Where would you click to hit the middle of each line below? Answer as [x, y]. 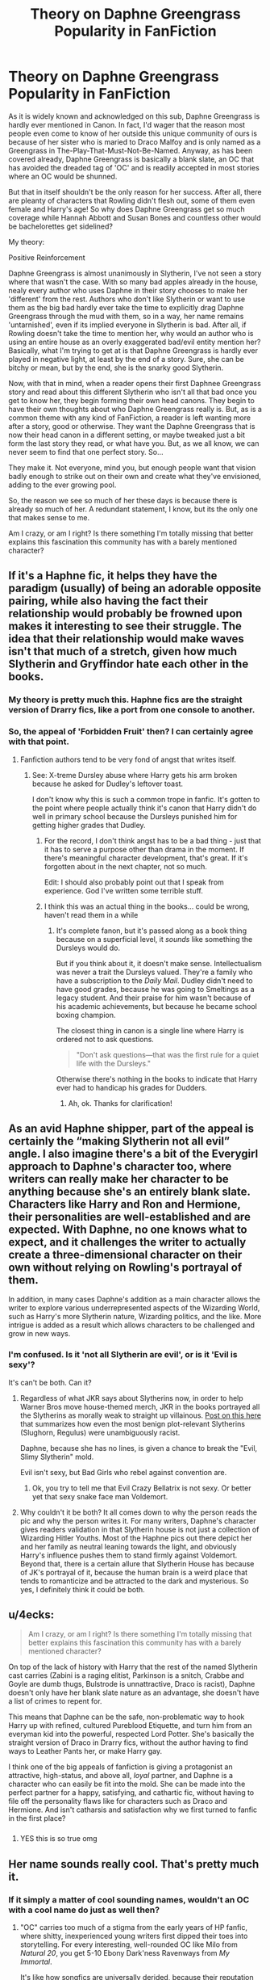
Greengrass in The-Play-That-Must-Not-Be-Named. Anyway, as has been [131, 150]
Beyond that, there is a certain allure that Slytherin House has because [137, 1563]
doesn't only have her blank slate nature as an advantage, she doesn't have [134, 1692]
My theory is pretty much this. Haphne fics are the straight [125, 700]
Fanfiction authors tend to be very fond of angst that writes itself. [128, 759]
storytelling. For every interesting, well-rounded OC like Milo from [129, 1944]
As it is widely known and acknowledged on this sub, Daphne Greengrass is [134, 116]
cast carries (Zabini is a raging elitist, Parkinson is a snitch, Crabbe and [126, 1675]
